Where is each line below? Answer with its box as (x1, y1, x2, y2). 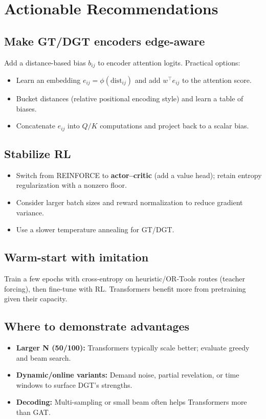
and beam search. (16, 352, 71, 363)
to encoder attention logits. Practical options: (98, 57, 240, 68)
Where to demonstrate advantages (4, 318, 190, 334)
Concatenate (16, 120, 56, 131)
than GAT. (16, 407, 51, 417)
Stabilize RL (4, 146, 71, 162)
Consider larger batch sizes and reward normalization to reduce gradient (16, 197, 243, 208)
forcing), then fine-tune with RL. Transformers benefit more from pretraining (4, 283, 246, 294)
